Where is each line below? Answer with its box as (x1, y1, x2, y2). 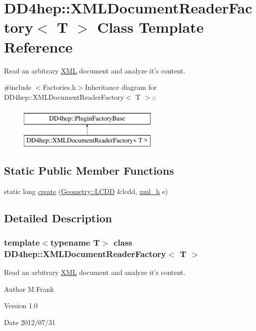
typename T (50, 236, 100, 248)
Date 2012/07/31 (4, 317, 56, 327)
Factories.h (43, 82, 76, 92)
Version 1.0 (4, 300, 38, 311)
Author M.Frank (4, 283, 54, 294)
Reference (4, 36, 73, 57)
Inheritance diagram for (85, 82, 157, 92)
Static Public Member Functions (4, 162, 174, 178)
